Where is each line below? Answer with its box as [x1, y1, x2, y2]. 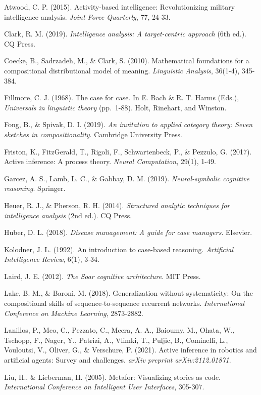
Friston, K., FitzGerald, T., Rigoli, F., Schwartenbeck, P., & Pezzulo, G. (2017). [4, 146, 252, 156]
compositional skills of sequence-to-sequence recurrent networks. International [4, 298, 245, 308]
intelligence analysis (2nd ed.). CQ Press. [4, 210, 132, 220]
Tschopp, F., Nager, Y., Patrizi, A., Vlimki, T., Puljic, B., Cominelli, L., [4, 334, 228, 345]
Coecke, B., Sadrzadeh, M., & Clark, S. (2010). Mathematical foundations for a [4, 55, 249, 66]
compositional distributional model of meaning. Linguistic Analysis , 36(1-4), [4, 65, 240, 75]
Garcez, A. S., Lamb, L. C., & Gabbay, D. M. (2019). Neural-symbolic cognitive [4, 173, 249, 183]
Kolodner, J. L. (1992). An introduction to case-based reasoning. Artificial [4, 244, 234, 254]
